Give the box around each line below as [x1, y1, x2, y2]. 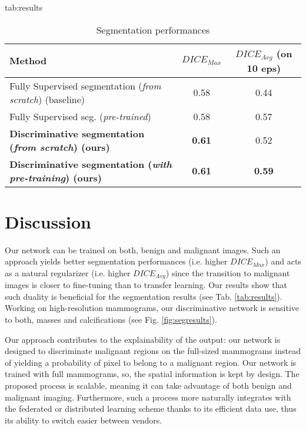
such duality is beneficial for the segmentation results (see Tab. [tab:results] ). [5, 290, 282, 302]
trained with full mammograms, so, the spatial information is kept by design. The [5, 368, 300, 380]
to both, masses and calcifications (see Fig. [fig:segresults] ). [5, 313, 217, 326]
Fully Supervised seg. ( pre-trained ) [9, 109, 151, 123]
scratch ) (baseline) [9, 92, 85, 106]
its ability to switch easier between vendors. [5, 414, 162, 426]
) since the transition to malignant [165, 266, 290, 279]
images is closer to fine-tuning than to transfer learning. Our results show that [5, 279, 287, 291]
